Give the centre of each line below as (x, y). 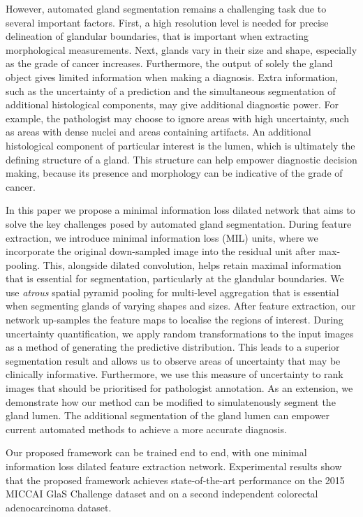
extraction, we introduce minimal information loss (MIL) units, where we (162, 237)
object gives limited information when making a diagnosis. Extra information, (172, 77)
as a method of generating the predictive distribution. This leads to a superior (173, 347)
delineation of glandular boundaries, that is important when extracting (157, 36)
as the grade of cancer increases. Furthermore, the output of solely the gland (169, 63)
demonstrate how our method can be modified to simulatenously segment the (171, 401)
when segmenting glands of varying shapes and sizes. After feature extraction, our (181, 306)
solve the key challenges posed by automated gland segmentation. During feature (179, 223)
